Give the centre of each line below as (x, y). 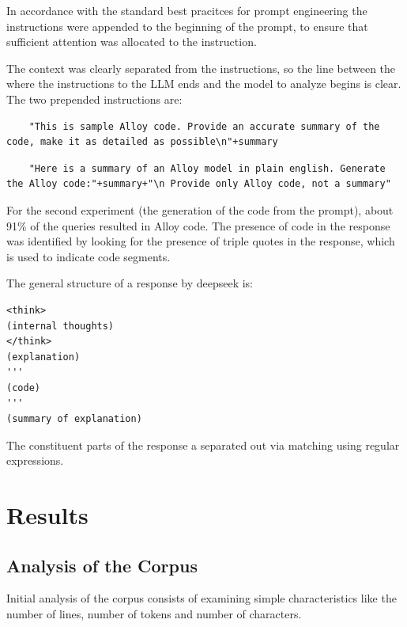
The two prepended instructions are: (94, 99)
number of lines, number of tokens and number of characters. (154, 614)
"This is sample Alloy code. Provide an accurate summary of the (204, 126)
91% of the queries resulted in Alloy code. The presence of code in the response (198, 225)
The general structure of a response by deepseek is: (130, 283)
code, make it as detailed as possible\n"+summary (142, 142)
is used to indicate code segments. (89, 256)
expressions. (35, 460)
